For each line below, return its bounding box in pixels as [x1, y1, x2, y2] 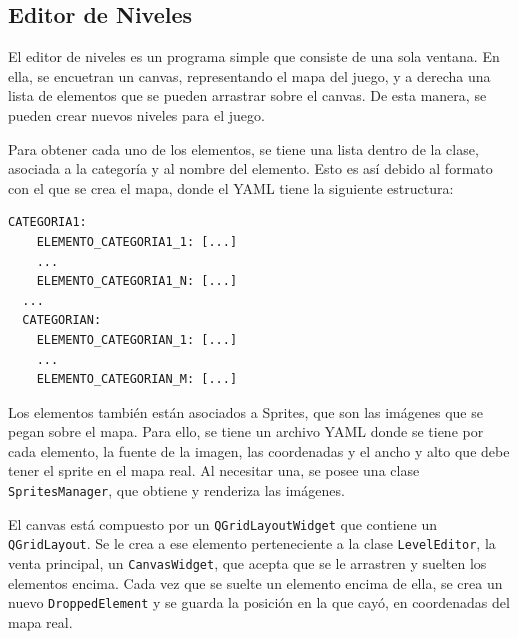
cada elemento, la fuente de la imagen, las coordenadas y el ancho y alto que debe [8, 440, 510, 461]
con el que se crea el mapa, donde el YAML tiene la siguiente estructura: [8, 177, 454, 198]
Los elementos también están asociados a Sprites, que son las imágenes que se [8, 401, 483, 422]
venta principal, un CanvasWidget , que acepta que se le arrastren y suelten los [8, 553, 487, 574]
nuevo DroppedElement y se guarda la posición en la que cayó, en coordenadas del [8, 592, 510, 613]
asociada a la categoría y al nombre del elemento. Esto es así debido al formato [8, 158, 493, 179]
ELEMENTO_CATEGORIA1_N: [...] [36, 274, 238, 289]
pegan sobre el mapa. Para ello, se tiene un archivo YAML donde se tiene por [8, 421, 484, 442]
